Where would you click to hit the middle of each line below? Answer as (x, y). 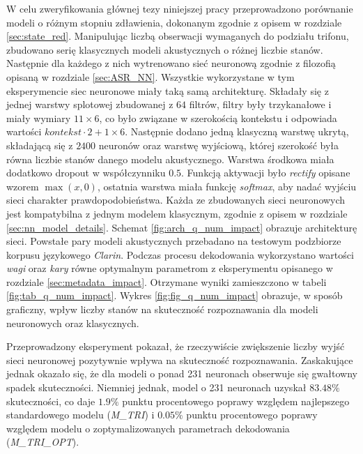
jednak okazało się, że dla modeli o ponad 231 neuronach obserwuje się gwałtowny (182, 373)
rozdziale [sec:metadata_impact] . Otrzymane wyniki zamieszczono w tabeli (167, 281)
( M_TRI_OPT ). (43, 442)
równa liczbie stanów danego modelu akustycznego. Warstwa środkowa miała (170, 159)
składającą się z (40, 145)
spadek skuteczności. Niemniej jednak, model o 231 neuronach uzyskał (156, 387)
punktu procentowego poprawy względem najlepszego (236, 401)
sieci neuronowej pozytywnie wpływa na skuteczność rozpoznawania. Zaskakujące (180, 360)
